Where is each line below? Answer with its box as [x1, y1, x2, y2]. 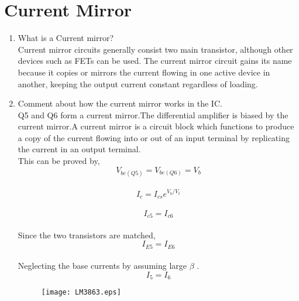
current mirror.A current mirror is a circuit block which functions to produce [18, 120, 294, 132]
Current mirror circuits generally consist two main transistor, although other [18, 43, 293, 55]
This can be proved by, [18, 155, 100, 167]
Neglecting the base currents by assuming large [18, 259, 187, 272]
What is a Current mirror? [18, 32, 114, 44]
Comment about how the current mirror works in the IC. [18, 97, 222, 110]
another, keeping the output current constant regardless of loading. [18, 77, 258, 90]
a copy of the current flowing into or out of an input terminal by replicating [18, 131, 290, 143]
